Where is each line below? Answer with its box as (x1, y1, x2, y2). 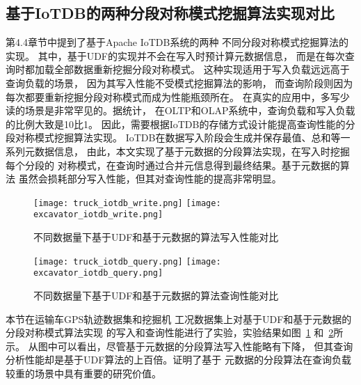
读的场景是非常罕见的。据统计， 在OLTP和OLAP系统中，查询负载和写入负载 (6, 103, 355, 118)
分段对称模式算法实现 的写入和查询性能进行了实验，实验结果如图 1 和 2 (6, 325, 334, 340)
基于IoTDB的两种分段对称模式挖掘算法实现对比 (6, 2, 335, 24)
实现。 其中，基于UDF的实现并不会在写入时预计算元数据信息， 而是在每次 (6, 48, 345, 63)
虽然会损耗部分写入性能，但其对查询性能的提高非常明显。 (18, 171, 282, 186)
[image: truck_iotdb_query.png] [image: (33, 256, 221, 267)
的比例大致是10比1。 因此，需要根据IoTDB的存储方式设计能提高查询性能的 (6, 116, 346, 131)
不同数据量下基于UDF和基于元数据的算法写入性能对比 (33, 230, 279, 244)
